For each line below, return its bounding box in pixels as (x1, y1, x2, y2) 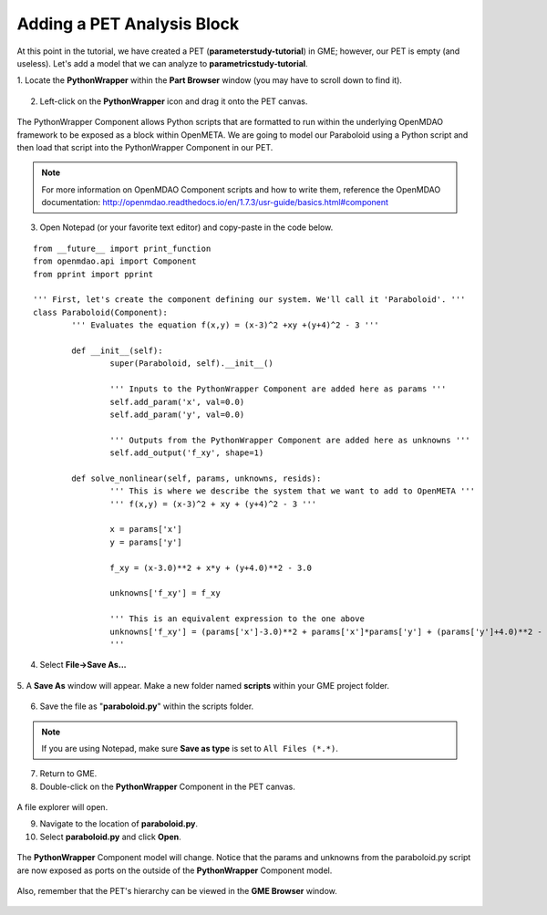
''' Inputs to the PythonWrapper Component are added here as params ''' (109, 384, 447, 394)
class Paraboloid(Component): (33, 307, 169, 317)
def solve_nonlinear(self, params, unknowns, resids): (71, 473, 322, 483)
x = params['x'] (109, 525, 182, 535)
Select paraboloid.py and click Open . (39, 831, 181, 842)
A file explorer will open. (16, 802, 108, 813)
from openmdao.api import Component (33, 256, 197, 266)
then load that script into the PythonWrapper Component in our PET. (16, 141, 273, 152)
